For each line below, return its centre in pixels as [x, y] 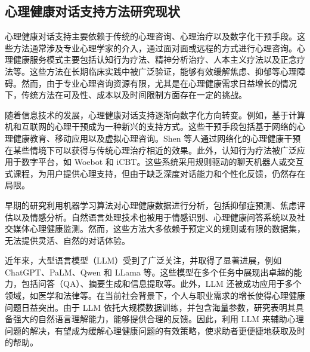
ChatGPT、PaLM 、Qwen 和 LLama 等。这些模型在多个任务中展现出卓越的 [149, 272]
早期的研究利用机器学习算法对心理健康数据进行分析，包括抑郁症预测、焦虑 [151, 205]
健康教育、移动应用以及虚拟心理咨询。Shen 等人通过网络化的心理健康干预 [157, 138]
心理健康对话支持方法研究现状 [92, 11]
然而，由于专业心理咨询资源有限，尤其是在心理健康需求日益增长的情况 [159, 83]
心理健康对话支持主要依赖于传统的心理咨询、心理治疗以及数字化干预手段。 [151, 36]
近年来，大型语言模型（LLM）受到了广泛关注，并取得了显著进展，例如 [143, 260]
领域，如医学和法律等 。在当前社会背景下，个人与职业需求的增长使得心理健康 [155, 296]
